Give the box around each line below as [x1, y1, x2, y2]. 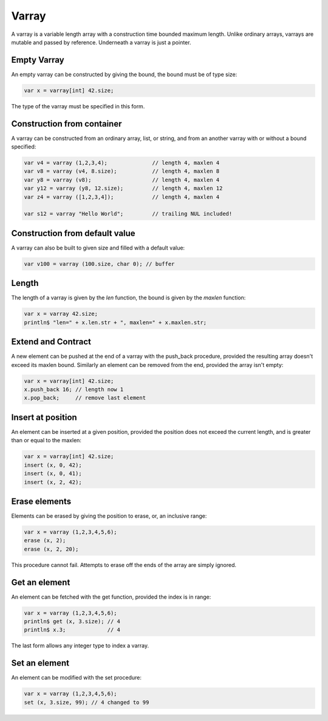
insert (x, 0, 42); [24, 461, 82, 468]
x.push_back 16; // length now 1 [24, 386, 124, 393]
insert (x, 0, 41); [24, 470, 82, 477]
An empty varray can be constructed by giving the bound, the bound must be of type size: [11, 71, 237, 78]
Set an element [11, 658, 70, 669]
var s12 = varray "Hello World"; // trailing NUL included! [24, 211, 233, 217]
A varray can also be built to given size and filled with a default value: [11, 244, 185, 251]
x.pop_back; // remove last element [24, 394, 146, 402]
